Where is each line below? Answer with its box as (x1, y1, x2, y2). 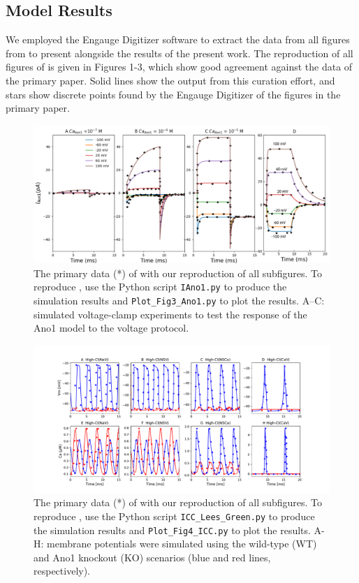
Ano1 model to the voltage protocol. (34, 320, 189, 335)
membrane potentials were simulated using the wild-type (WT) (47, 536, 317, 551)
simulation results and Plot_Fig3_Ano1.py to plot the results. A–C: (34, 293, 325, 307)
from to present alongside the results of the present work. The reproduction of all (6, 45, 353, 60)
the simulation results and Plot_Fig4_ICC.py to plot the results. (34, 522, 311, 537)
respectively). (34, 563, 91, 578)
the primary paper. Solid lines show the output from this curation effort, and (6, 73, 335, 87)
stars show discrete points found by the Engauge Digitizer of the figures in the (6, 87, 341, 101)
